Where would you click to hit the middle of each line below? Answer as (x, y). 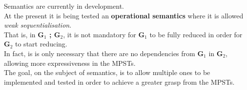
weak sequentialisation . (38, 25)
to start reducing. (41, 44)
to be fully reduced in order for (196, 34)
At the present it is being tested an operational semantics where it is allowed (124, 15)
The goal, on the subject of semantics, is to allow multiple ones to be (107, 72)
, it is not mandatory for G (104, 34)
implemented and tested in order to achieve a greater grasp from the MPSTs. (119, 82)
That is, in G (24, 34)
